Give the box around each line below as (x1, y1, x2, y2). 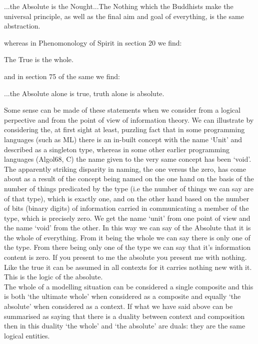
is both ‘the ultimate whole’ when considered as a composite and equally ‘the (4, 291, 241, 301)
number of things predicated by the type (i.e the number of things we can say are (4, 183, 253, 193)
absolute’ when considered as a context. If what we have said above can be (4, 301, 233, 311)
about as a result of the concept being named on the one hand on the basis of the (4, 173, 254, 184)
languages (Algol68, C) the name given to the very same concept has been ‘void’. (4, 154, 251, 164)
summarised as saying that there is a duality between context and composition (4, 310, 245, 321)
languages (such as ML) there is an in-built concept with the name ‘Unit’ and (4, 134, 242, 144)
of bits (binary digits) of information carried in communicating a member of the (4, 203, 249, 213)
